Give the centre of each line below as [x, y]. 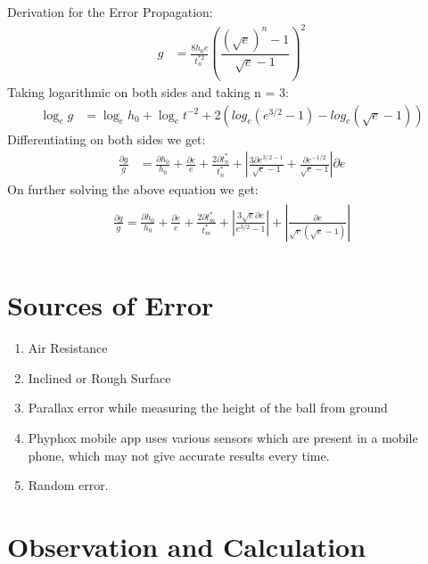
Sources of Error [111, 305]
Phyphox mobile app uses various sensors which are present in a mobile [223, 437]
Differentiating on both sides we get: [107, 139]
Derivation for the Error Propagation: [110, 12]
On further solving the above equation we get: [133, 189]
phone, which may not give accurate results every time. [179, 455]
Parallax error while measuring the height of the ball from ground [208, 408]
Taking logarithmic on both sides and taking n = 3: [148, 92]
